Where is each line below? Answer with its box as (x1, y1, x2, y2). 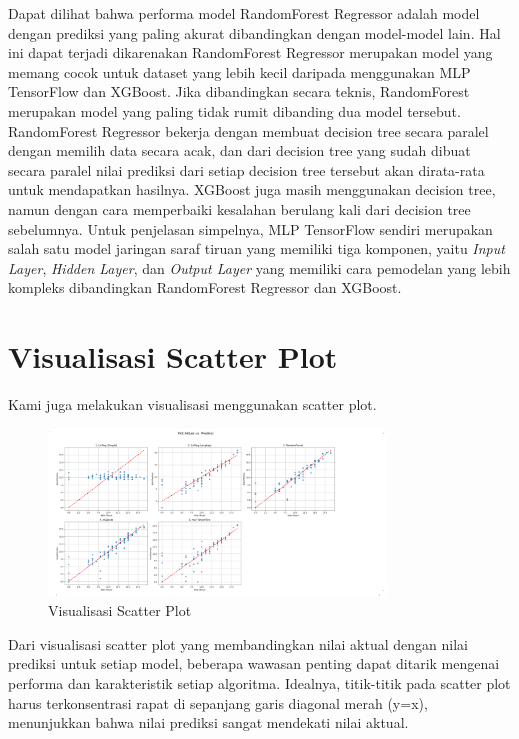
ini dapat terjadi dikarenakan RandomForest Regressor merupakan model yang (8, 42, 493, 63)
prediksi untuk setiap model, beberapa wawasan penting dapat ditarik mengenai (8, 653, 500, 674)
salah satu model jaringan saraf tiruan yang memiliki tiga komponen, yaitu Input (8, 238, 505, 259)
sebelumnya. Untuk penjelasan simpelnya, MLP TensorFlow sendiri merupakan (8, 218, 493, 239)
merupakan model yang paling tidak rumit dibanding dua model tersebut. (8, 100, 461, 121)
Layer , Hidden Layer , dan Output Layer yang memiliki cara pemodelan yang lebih (8, 257, 511, 278)
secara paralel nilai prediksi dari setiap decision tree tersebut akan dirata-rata (8, 159, 485, 180)
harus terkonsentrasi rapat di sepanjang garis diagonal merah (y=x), (8, 692, 428, 713)
